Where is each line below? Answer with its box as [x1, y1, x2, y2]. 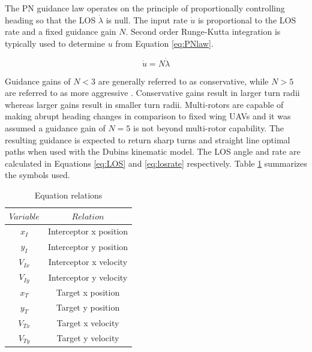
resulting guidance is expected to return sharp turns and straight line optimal [5, 133, 290, 146]
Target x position [56, 285, 120, 298]
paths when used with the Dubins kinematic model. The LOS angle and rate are [5, 145, 301, 158]
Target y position [56, 301, 120, 314]
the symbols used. [5, 169, 70, 181]
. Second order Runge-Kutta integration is [125, 25, 281, 38]
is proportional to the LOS [197, 13, 296, 26]
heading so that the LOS [5, 13, 96, 26]
